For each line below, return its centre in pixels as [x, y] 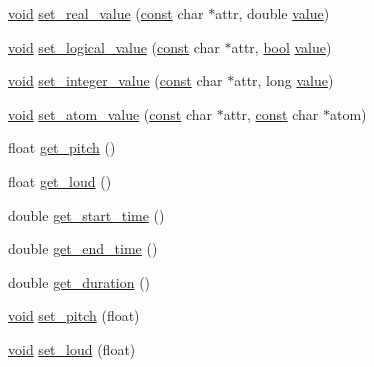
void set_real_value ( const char [106, 13]
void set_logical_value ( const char [114, 46]
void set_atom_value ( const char [110, 113]
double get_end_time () [83, 248]
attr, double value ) [272, 13]
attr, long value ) [284, 80]
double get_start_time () [86, 214]
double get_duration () [79, 281]
